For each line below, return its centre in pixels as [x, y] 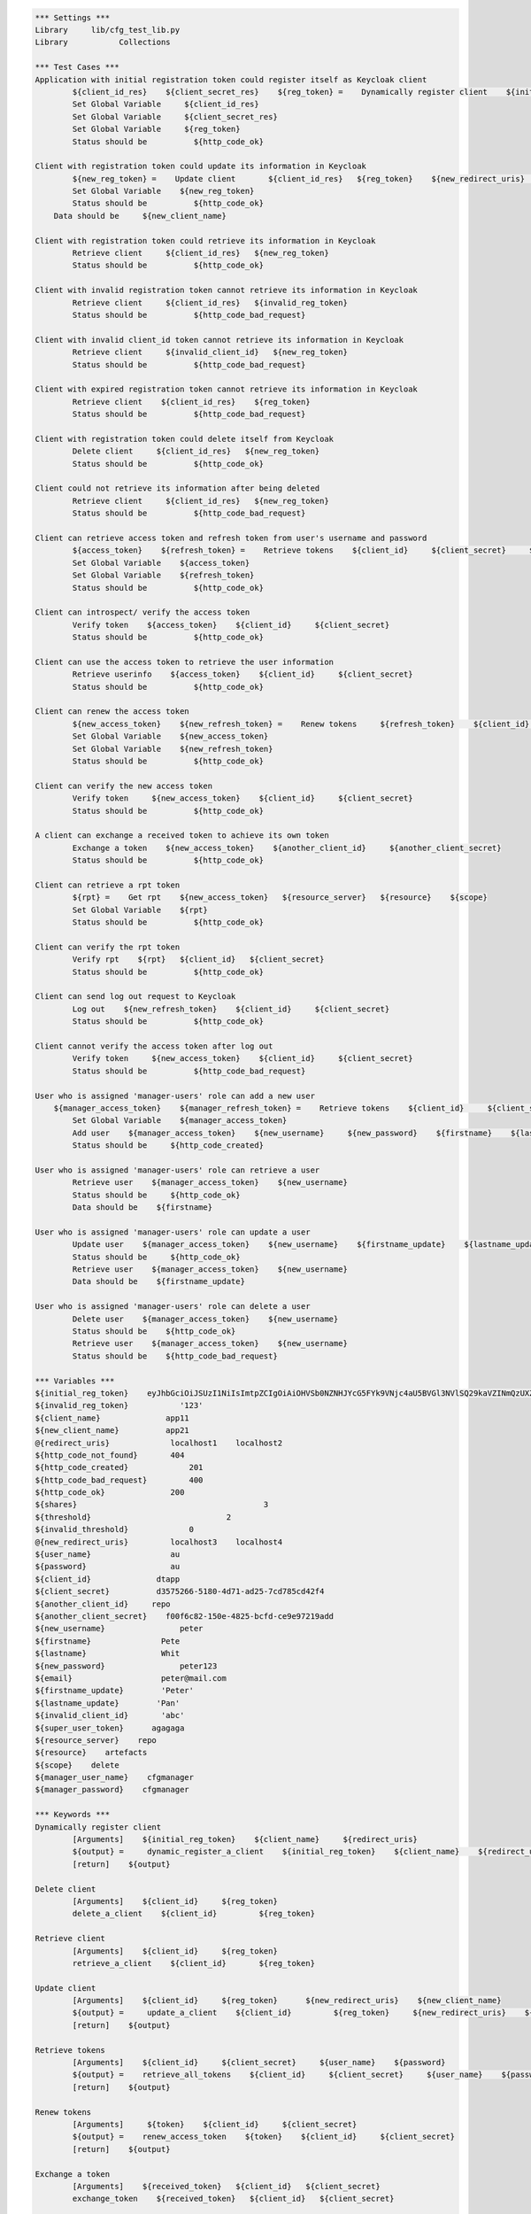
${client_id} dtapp [108, 1579]
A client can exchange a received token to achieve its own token [182, 836]
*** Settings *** [73, 17]
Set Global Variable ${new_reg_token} [163, 191]
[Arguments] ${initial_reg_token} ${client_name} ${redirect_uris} [245, 1839]
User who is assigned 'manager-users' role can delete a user [173, 1307]
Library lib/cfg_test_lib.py [108, 30]
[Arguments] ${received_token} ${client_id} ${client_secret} [226, 2186]
